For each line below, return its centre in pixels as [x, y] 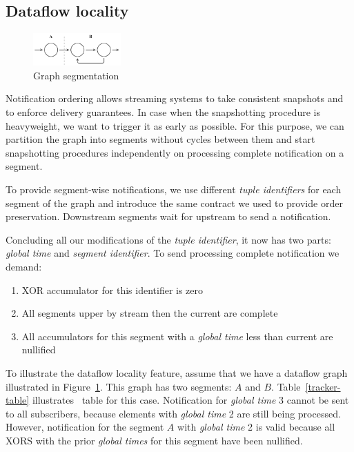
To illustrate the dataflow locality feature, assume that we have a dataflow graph [177, 372]
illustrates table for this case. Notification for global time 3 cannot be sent [190, 400]
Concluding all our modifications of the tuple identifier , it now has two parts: [168, 239]
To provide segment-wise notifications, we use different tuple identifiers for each [174, 189]
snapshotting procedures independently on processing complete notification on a [175, 152]
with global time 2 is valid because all [256, 427]
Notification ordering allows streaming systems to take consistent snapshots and [175, 98]
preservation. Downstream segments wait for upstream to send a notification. [168, 216]
